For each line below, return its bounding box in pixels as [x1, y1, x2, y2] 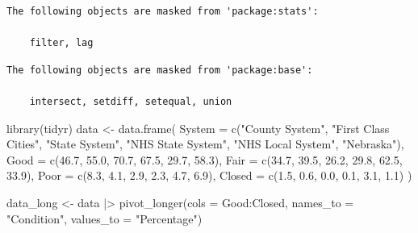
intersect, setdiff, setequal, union [29, 95, 232, 107]
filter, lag [29, 37, 94, 49]
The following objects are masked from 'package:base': [6, 64, 313, 76]
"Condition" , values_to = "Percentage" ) [6, 210, 203, 227]
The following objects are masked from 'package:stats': [6, 6, 319, 17]
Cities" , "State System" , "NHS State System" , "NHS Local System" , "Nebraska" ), [6, 135, 404, 152]
